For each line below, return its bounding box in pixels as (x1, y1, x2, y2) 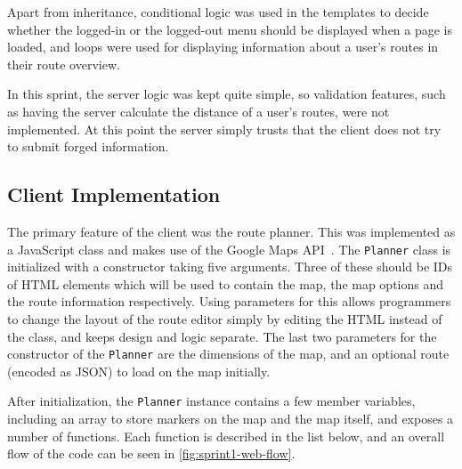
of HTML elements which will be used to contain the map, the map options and (7, 274, 444, 293)
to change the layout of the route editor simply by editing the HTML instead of (7, 309, 442, 327)
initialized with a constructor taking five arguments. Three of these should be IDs (7, 257, 453, 276)
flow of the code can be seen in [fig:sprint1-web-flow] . (7, 444, 296, 463)
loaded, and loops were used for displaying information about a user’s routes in (7, 37, 439, 56)
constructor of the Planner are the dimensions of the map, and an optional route (7, 344, 450, 363)
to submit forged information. (7, 137, 169, 156)
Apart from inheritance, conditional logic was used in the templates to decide (7, 3, 429, 20)
